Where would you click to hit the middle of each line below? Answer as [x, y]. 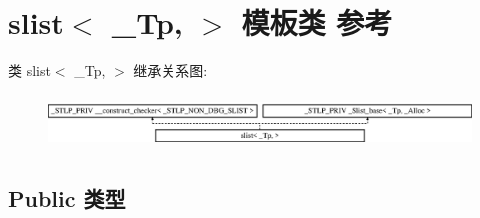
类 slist [29, 70]
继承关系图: [170, 70]
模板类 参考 [317, 22]
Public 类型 [67, 197]
